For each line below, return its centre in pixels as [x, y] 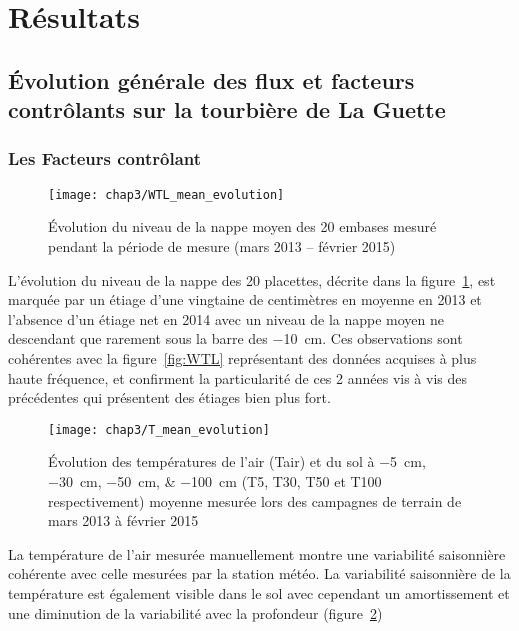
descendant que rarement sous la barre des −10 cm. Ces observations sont [235, 338]
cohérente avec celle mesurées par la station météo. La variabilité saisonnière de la [259, 573]
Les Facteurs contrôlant [105, 158]
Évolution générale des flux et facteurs [211, 79]
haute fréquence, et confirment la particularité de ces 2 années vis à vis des [237, 377]
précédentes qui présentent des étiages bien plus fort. [169, 397]
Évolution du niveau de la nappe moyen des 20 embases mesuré [242, 226]
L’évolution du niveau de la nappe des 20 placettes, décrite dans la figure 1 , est [252, 279]
